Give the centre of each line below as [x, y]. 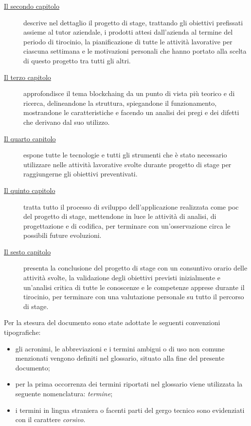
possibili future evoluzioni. [63, 235]
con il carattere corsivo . [50, 419]
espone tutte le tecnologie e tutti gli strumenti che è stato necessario [125, 155]
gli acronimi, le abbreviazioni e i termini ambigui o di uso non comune [120, 348]
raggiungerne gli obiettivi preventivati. [81, 174]
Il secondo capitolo [32, 6]
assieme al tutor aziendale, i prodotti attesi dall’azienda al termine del [128, 32]
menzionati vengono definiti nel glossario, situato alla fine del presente [120, 358]
